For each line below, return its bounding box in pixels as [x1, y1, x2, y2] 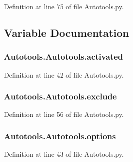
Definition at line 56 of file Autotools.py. [4, 109, 124, 119]
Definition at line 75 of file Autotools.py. [4, 1, 124, 11]
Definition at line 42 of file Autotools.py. [4, 69, 124, 80]
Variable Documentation [4, 25, 129, 40]
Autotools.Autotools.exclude [4, 90, 117, 102]
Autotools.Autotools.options [4, 130, 116, 142]
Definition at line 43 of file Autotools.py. [4, 149, 124, 159]
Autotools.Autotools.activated [4, 50, 123, 63]
